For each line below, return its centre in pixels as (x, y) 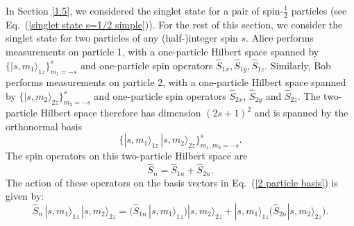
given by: (25, 196)
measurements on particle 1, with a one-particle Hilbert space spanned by (162, 52)
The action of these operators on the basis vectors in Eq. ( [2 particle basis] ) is (172, 182)
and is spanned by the (301, 113)
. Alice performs (280, 38)
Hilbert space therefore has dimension (121, 113)
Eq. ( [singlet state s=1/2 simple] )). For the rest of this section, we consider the (174, 24)
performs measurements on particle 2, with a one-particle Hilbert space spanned (176, 82)
